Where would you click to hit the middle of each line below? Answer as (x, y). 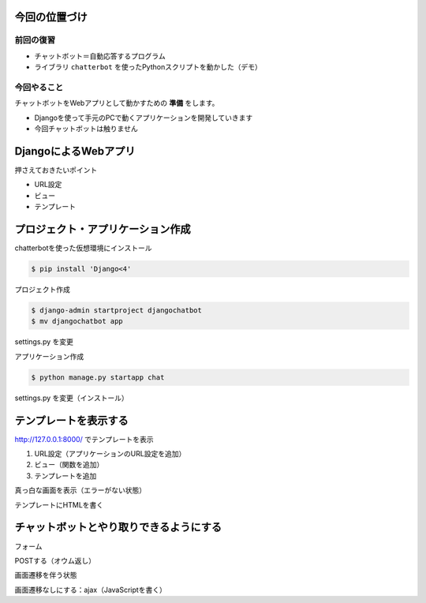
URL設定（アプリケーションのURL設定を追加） (110, 454)
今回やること (39, 87)
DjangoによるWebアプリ (75, 151)
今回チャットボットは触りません (86, 129)
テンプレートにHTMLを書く (59, 504)
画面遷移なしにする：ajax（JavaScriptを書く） (91, 590)
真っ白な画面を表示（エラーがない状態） (80, 490)
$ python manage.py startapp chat (98, 377)
